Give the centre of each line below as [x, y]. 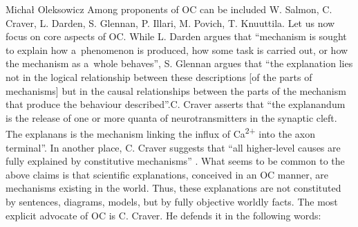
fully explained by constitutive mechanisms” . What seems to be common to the [175, 161]
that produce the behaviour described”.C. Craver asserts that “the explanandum [176, 104]
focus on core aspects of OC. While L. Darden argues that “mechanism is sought [176, 36]
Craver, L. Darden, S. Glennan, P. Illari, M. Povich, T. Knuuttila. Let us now [170, 22]
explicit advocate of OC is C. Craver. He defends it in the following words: [163, 215]
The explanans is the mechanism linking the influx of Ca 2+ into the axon [160, 133]
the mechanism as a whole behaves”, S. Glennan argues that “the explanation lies [179, 63]
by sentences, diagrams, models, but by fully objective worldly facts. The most [172, 201]
